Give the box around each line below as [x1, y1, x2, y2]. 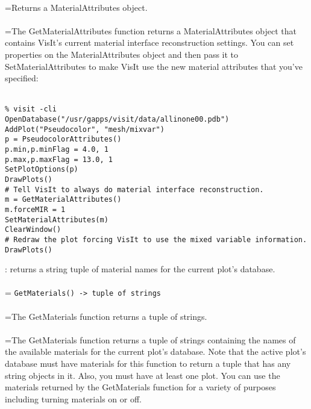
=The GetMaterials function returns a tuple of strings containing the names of [5, 333, 296, 346]
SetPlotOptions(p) [5, 165, 78, 174]
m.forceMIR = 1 [5, 205, 66, 214]
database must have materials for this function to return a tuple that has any [5, 357, 291, 369]
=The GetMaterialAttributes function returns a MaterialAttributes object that [5, 24, 297, 37]
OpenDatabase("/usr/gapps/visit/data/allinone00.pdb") [5, 115, 230, 123]
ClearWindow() [5, 225, 61, 234]
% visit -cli [5, 105, 57, 114]
